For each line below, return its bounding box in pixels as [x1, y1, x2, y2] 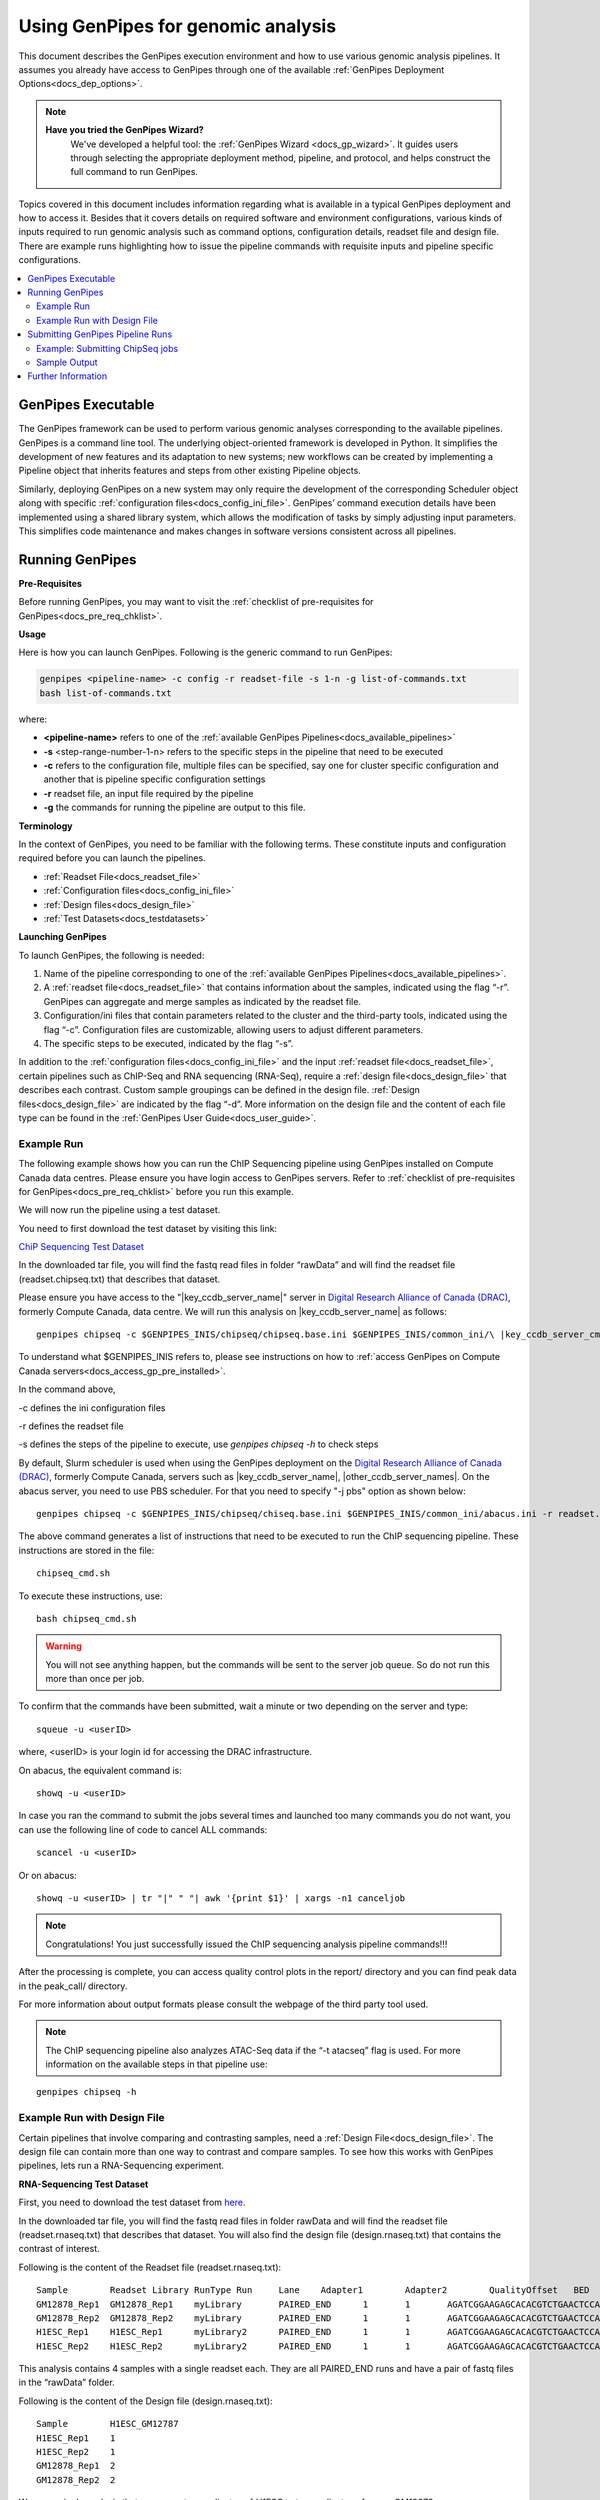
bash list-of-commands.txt [39, 687, 172, 699]
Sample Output [36, 356, 99, 368]
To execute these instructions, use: [18, 1590, 163, 1602]
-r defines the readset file [18, 1420, 124, 1432]
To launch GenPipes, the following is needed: [18, 949, 205, 961]
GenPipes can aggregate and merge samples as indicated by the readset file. [43, 995, 362, 1007]
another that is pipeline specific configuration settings [43, 773, 266, 785]
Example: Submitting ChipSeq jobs [36, 342, 179, 354]
